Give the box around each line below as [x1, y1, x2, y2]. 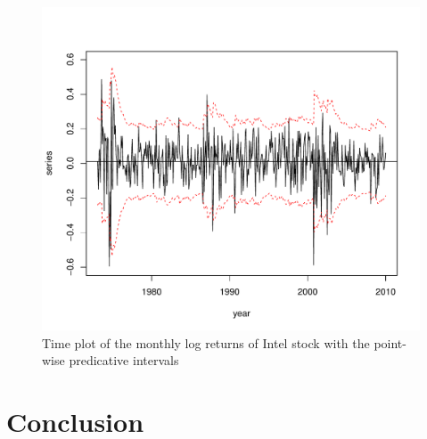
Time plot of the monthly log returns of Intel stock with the [42, 333, 370, 352]
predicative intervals [69, 351, 179, 370]
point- [374, 333, 406, 352]
